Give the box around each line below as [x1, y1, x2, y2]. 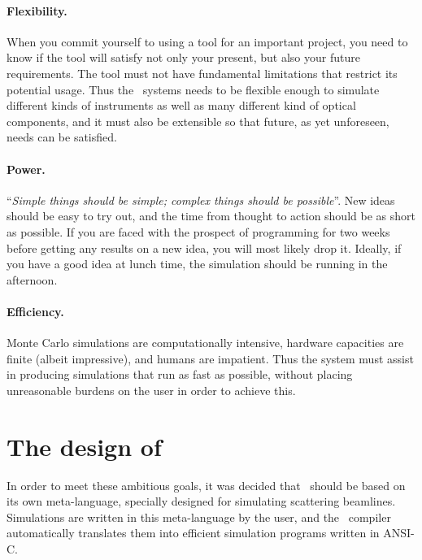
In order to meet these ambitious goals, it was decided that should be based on [7, 476, 406, 493]
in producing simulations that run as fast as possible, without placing [7, 366, 353, 383]
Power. [7, 160, 46, 177]
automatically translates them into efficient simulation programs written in [7, 524, 380, 541]
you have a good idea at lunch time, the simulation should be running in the [7, 255, 388, 272]
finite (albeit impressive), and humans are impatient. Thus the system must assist [7, 349, 414, 367]
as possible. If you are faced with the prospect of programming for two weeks [7, 223, 390, 240]
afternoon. [7, 271, 58, 288]
